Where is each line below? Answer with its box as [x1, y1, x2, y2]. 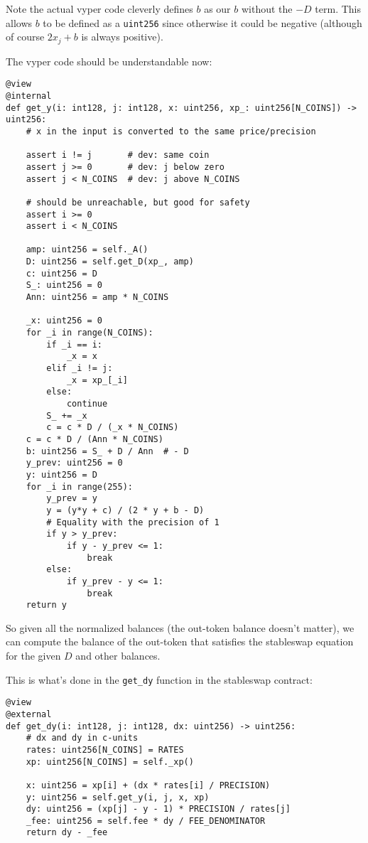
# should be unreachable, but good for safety [26, 197, 250, 208]
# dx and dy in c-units [26, 733, 139, 743]
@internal [6, 90, 52, 101]
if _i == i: [46, 339, 103, 350]
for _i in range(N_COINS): [26, 328, 153, 338]
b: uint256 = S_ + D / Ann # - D [26, 446, 189, 456]
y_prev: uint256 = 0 [26, 458, 123, 468]
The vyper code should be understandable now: [6, 53, 212, 68]
